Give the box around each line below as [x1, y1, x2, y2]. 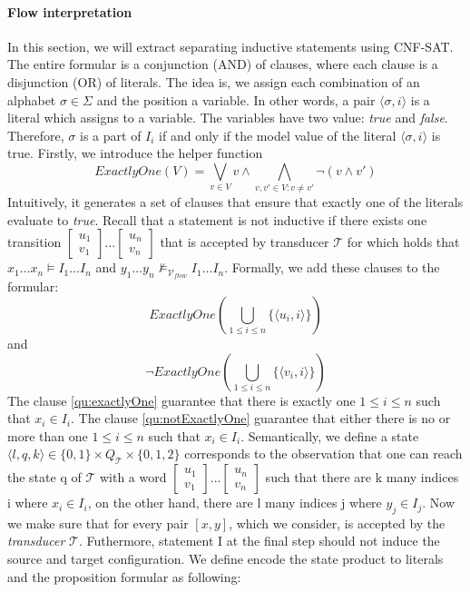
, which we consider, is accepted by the [229, 513, 446, 532]
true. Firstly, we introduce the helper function [7, 143, 263, 163]
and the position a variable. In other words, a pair [96, 90, 376, 109]
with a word [99, 468, 167, 487]
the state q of [7, 468, 82, 487]
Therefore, [7, 125, 64, 144]
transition [7, 232, 62, 252]
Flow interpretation [7, 2, 132, 21]
